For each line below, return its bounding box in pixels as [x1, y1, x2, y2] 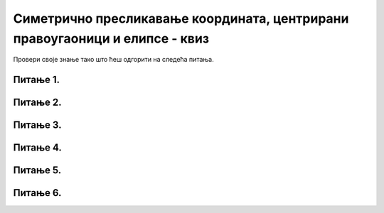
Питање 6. [13, 187, 62, 199]
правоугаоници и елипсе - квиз [13, 31, 210, 46]
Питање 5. [13, 164, 62, 177]
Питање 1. [13, 74, 60, 86]
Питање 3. [13, 119, 62, 131]
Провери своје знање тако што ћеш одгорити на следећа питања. [13, 55, 214, 64]
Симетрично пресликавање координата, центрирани [13, 11, 349, 26]
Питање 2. [13, 97, 62, 109]
